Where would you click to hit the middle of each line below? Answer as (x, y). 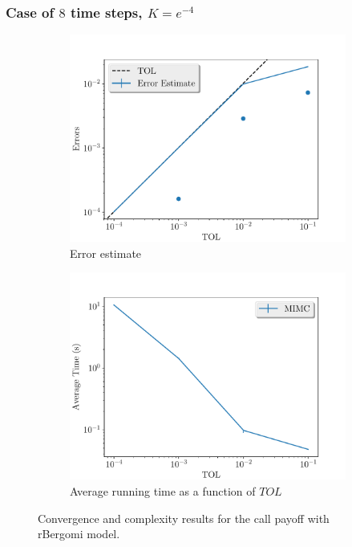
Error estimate (106, 253)
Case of (30, 12)
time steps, (106, 12)
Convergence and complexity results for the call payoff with (184, 518)
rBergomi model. (79, 534)
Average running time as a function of (163, 491)
